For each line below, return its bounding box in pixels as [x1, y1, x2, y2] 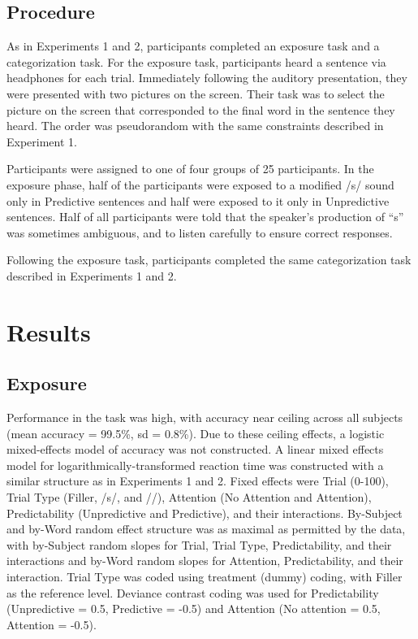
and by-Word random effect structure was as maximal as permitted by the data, [6, 520, 406, 537]
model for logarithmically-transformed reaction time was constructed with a [6, 456, 384, 473]
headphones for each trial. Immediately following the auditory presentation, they [6, 69, 407, 86]
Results [6, 315, 91, 348]
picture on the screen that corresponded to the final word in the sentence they [6, 101, 395, 118]
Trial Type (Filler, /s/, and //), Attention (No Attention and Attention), [6, 489, 372, 506]
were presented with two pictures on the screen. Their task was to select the [6, 85, 385, 102]
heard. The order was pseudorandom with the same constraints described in [6, 117, 384, 134]
